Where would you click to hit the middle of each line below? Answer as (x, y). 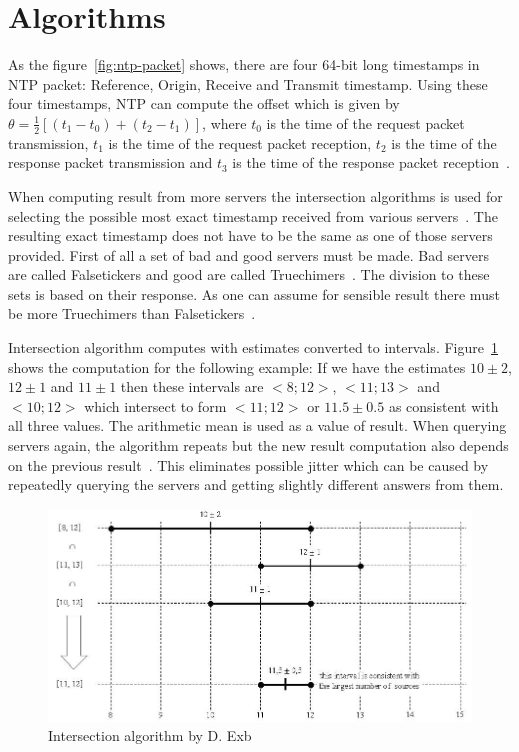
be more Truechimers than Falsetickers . (132, 313)
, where (224, 122)
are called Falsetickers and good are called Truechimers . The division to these (249, 274)
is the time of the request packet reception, (240, 142)
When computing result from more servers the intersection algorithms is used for (255, 195)
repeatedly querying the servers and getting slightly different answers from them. (256, 484)
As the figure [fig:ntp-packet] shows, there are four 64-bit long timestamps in (244, 64)
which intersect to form (155, 405)
